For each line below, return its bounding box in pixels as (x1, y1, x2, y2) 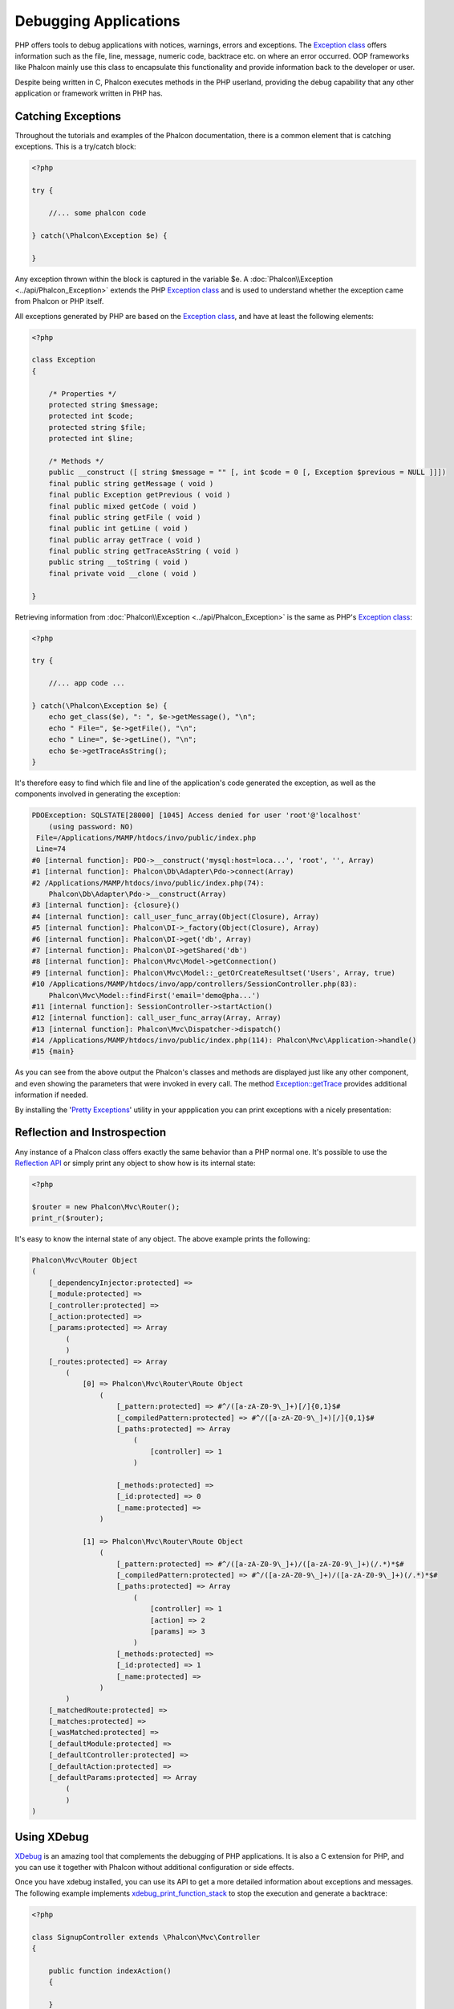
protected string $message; (48, 400, 160, 409)
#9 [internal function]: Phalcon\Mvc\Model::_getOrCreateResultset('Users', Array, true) (31, 968, 396, 977)
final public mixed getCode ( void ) (48, 501, 197, 510)
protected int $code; (48, 411, 134, 421)
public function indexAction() (48, 1966, 172, 1975)
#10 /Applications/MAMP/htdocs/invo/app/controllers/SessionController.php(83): (31, 980, 358, 988)
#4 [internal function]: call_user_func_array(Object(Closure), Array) (31, 912, 320, 921)
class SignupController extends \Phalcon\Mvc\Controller (31, 1933, 261, 1941)
